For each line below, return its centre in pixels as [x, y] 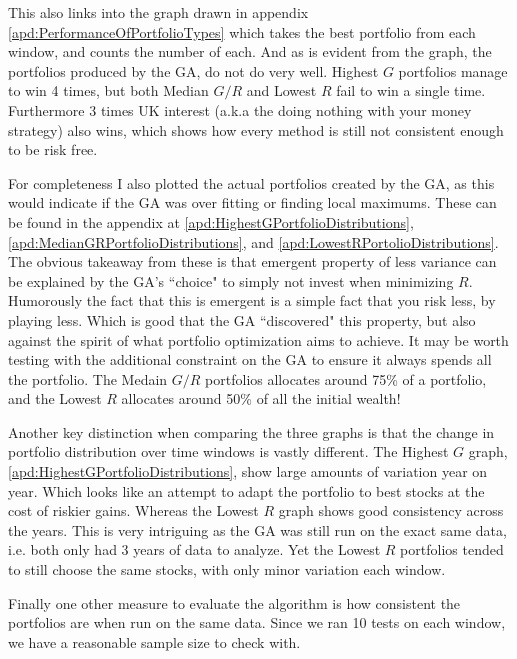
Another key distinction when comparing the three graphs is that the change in [251, 431]
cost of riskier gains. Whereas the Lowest [133, 510]
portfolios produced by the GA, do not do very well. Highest [193, 70]
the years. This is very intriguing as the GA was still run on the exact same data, [257, 529]
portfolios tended [452, 549]
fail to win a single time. [411, 90]
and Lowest [281, 90]
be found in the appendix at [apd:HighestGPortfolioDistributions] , [211, 221]
